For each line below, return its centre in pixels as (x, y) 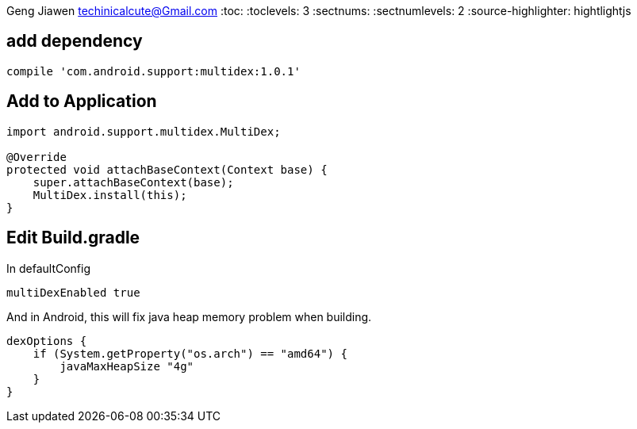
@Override (36, 157)
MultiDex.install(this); (110, 195)
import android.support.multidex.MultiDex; (144, 131)
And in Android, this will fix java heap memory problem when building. (189, 316)
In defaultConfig (49, 268)
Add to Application (82, 102)
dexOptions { (47, 341)
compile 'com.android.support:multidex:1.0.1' (153, 71)
